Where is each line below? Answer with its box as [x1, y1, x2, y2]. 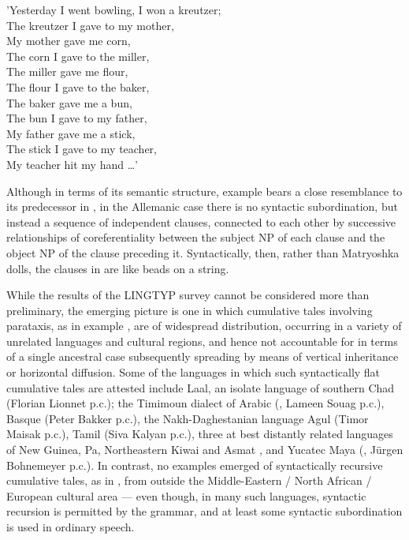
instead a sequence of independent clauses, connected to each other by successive [6, 213, 396, 230]
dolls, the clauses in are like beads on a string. [6, 260, 229, 276]
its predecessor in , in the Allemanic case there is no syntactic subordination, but [6, 198, 398, 215]
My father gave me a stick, [6, 125, 136, 141]
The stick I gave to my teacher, [6, 141, 158, 157]
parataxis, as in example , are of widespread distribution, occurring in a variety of [6, 317, 402, 334]
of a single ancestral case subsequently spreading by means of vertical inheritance [6, 348, 399, 365]
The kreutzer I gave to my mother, [6, 17, 174, 33]
